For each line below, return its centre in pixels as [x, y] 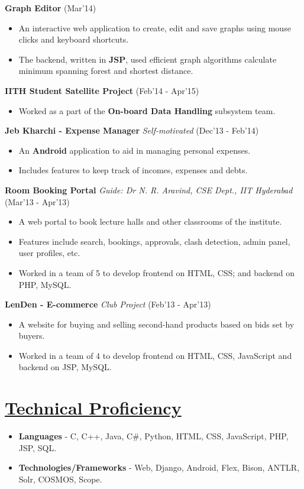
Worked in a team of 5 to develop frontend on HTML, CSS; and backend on [156, 272]
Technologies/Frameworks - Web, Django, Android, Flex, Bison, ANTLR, [159, 467]
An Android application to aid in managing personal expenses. [135, 150]
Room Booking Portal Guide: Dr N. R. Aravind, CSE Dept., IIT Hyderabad [149, 190]
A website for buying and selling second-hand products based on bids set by [156, 324]
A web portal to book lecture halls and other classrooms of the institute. [150, 221]
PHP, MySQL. [45, 284]
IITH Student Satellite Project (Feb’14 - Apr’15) [102, 90]
